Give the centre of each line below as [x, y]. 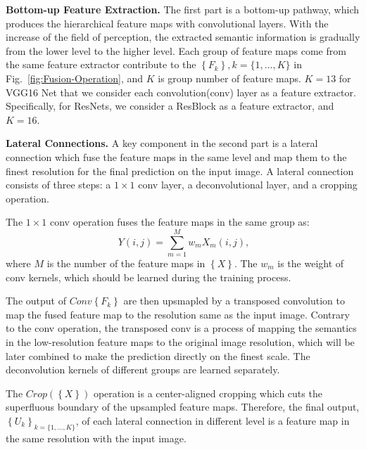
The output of [36, 301]
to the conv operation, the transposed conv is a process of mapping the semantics [181, 328]
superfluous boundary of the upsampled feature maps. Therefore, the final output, [183, 407]
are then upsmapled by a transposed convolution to [234, 301]
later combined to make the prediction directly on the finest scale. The [158, 355]
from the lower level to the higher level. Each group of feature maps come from [176, 50]
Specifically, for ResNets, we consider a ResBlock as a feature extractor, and [170, 106]
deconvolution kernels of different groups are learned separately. [143, 369]
